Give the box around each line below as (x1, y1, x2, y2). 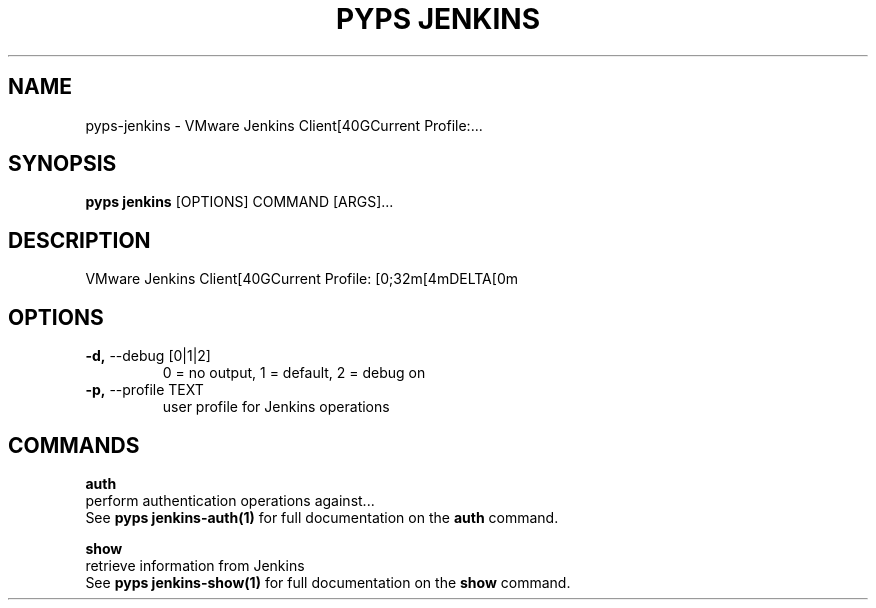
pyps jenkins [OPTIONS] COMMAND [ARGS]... (85, 193, 394, 211)
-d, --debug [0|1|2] (85, 347, 211, 365)
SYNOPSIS (8, 151, 117, 177)
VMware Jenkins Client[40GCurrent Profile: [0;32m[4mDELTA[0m (85, 270, 518, 288)
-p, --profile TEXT (85, 381, 204, 399)
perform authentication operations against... (85, 491, 375, 509)
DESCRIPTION (8, 227, 151, 253)
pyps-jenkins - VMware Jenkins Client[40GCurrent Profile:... (85, 116, 483, 134)
